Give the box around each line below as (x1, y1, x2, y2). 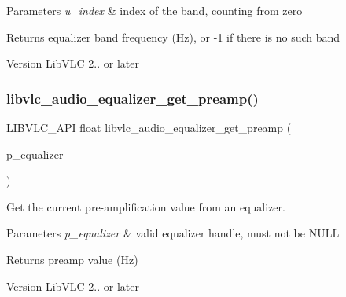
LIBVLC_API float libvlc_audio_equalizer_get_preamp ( (6, 119, 292, 135)
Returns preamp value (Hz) (6, 251, 138, 267)
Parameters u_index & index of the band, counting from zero (6, 2, 303, 18)
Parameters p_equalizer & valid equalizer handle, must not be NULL (6, 225, 340, 241)
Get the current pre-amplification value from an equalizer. (6, 198, 285, 214)
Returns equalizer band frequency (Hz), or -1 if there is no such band (6, 28, 340, 45)
